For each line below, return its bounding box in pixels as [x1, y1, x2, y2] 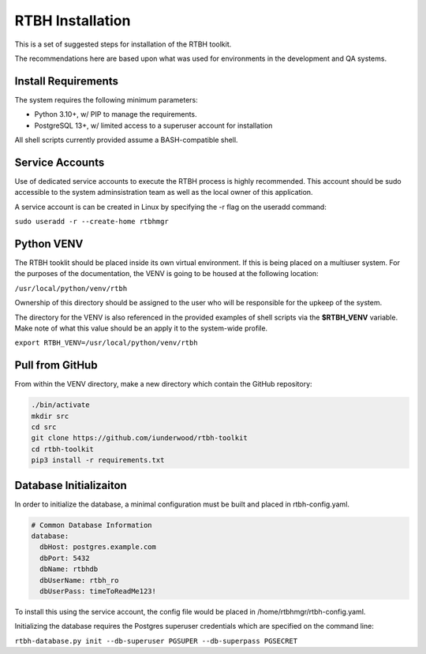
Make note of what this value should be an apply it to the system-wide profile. [14, 323, 268, 333]
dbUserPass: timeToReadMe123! [39, 587, 157, 596]
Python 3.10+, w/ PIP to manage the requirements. [34, 110, 197, 119]
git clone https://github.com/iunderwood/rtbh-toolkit [31, 434, 248, 443]
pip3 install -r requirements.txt [31, 456, 165, 465]
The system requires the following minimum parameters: [14, 95, 199, 104]
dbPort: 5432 [39, 553, 90, 562]
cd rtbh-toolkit [31, 444, 95, 454]
